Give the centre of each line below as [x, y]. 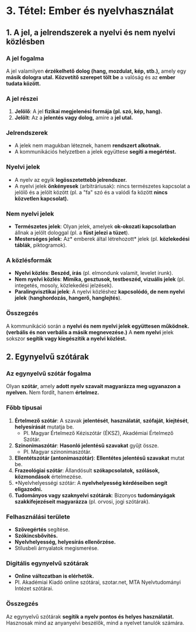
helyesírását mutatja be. [44, 427]
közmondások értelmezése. [49, 477]
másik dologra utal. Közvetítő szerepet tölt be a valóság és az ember [91, 77]
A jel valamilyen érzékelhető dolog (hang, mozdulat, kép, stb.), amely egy [96, 71]
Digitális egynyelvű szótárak [47, 563]
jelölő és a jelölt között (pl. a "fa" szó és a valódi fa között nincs [91, 192]
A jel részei [22, 98]
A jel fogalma [25, 58]
